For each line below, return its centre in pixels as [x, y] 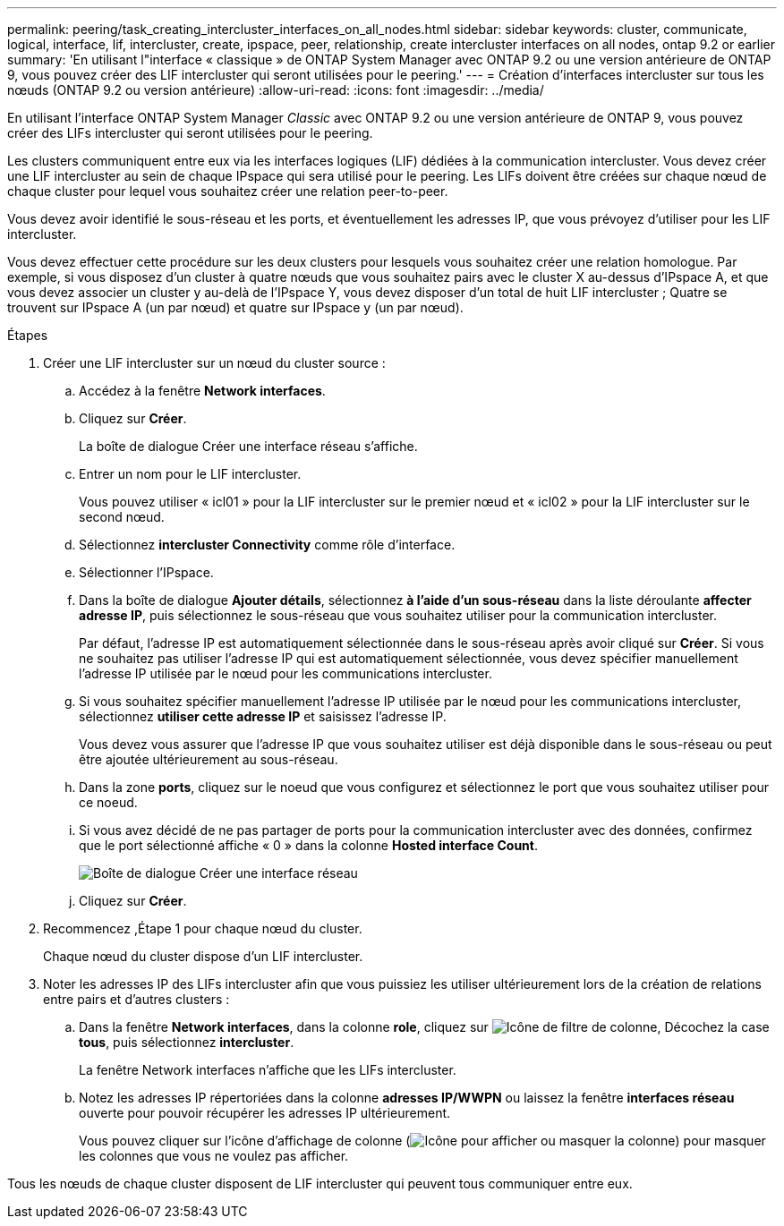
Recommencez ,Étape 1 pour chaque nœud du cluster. [203, 928]
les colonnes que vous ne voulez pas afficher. [214, 1156]
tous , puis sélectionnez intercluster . [187, 1042]
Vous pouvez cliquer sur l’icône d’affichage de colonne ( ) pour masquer [422, 1141]
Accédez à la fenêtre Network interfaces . [202, 391]
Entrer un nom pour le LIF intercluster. [190, 474]
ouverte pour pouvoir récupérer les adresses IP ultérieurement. [265, 1113]
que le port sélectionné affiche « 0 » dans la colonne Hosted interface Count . [309, 845]
